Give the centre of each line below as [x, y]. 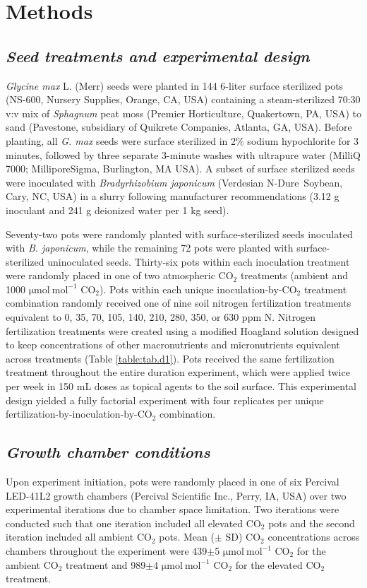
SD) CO [243, 537]
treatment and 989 [106, 564]
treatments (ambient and [294, 275]
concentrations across [314, 537]
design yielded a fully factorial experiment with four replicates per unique [165, 400]
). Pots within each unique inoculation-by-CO [198, 289]
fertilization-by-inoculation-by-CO [79, 414]
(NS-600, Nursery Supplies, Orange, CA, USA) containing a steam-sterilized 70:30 [183, 99]
